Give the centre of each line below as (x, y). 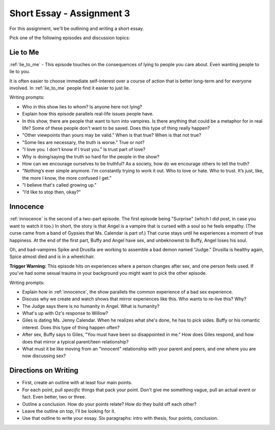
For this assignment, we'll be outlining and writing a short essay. (77, 28)
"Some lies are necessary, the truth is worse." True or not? (83, 142)
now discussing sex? (44, 356)
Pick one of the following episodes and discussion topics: (70, 38)
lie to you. (20, 72)
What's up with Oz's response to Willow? (65, 313)
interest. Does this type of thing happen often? (71, 327)
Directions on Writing (44, 371)
